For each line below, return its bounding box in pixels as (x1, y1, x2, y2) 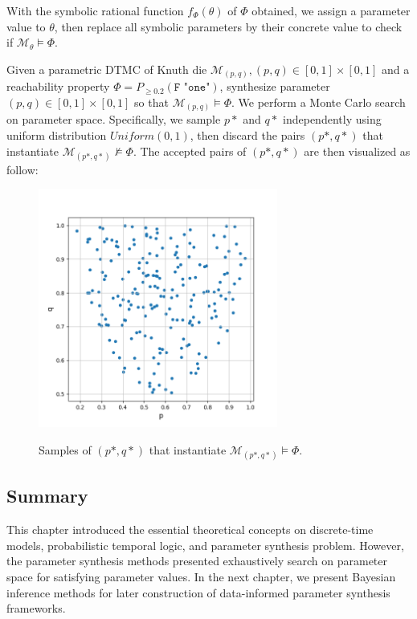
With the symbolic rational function (6, 2, 184, 18)
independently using (283, 111, 382, 128)
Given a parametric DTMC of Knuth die (6, 60, 207, 77)
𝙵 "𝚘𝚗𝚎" (174, 82, 211, 94)
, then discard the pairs (190, 127, 305, 143)
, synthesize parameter (219, 78, 330, 95)
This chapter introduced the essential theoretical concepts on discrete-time (6, 521, 374, 538)
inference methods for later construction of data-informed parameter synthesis (6, 584, 390, 601)
